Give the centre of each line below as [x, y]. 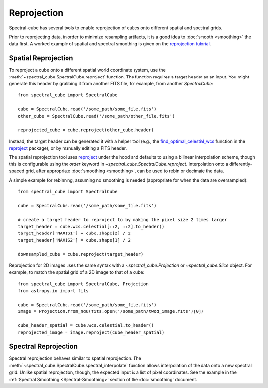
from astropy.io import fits [53, 291]
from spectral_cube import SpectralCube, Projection [83, 284]
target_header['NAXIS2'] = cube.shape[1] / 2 [74, 240]
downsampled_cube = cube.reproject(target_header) [81, 254]
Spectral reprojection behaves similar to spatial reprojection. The [75, 358]
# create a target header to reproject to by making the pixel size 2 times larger [123, 219]
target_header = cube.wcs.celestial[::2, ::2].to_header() [91, 227]
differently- [241, 164]
